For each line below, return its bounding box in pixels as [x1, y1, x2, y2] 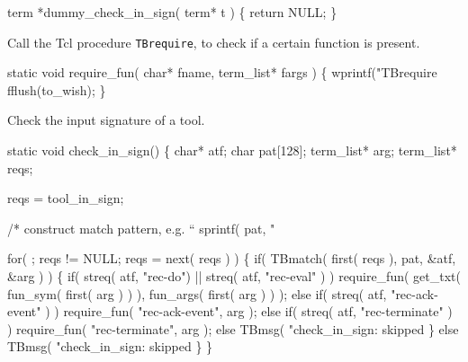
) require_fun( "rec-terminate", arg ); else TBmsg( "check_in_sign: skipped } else [7, 319, 459, 338]
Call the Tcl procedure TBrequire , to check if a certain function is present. [7, 32, 420, 51]
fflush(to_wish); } [7, 80, 106, 99]
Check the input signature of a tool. [7, 110, 205, 129]
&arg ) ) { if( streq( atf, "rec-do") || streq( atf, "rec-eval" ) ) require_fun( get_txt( [7, 267, 461, 285]
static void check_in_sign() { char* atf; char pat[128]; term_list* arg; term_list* [7, 141, 457, 160]
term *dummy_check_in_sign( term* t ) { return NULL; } [7, 3, 337, 21]
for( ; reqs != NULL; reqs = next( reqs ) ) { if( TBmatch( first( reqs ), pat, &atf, [7, 249, 456, 268]
